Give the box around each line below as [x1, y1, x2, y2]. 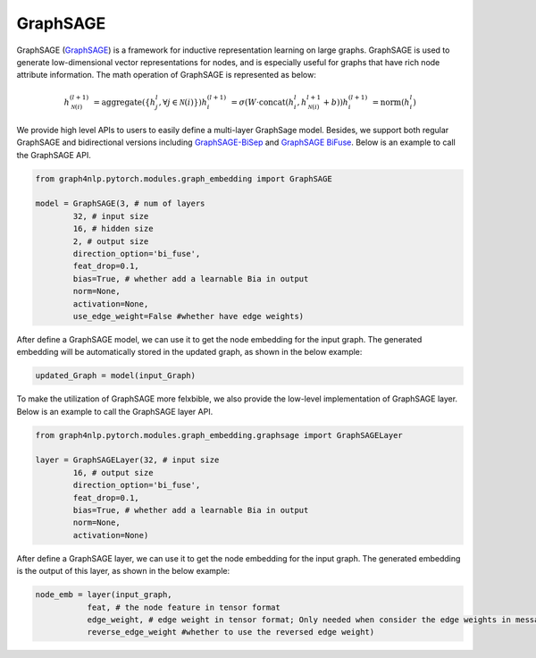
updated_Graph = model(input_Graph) [35, 371, 197, 381]
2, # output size [72, 236, 149, 246]
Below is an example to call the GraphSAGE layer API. [16, 406, 214, 417]
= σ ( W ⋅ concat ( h [230, 97, 295, 107]
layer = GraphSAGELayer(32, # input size [35, 455, 220, 465]
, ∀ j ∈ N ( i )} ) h [158, 97, 207, 107]
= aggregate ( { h [93, 97, 156, 107]
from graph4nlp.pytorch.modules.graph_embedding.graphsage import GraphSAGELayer [35, 430, 404, 440]
